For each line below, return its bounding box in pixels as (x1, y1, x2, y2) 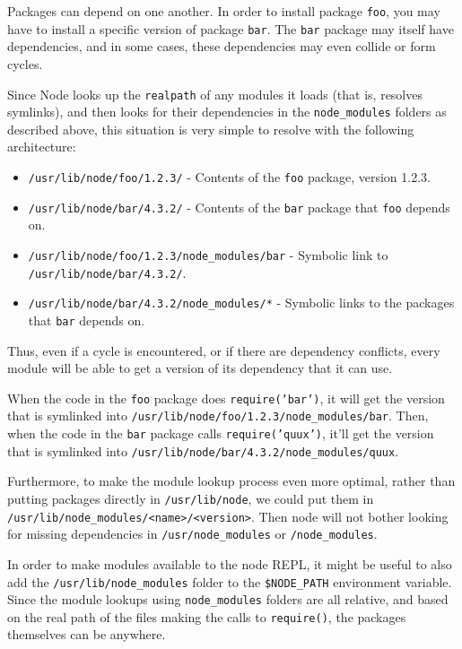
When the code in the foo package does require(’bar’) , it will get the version (7, 388, 445, 407)
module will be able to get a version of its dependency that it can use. (7, 359, 393, 377)
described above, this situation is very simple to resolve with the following (7, 119, 414, 138)
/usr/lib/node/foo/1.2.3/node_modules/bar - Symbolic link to (28, 245, 388, 264)
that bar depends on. (28, 310, 145, 329)
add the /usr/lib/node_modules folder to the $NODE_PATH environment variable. (7, 572, 452, 591)
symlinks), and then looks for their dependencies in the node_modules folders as (7, 102, 447, 121)
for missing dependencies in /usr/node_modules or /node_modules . (7, 524, 378, 543)
